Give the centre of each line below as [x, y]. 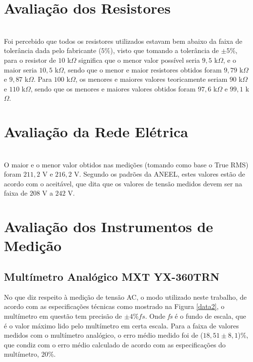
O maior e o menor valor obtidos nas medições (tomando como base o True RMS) [126, 164]
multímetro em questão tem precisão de [63, 316]
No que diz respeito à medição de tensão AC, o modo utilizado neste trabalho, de [126, 297]
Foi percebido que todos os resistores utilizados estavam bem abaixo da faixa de [123, 41]
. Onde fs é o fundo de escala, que [195, 316]
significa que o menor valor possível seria [139, 60]
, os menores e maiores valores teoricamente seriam [151, 79]
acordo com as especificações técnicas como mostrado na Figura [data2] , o [114, 306]
